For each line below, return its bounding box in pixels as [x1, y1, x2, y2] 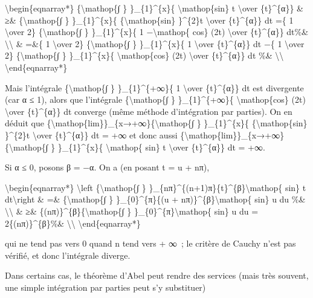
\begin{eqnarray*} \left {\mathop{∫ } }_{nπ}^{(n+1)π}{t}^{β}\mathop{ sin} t [5, 181, 306, 193]
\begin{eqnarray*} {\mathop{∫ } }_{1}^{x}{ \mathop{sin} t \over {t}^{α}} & [5, 2, 303, 14]
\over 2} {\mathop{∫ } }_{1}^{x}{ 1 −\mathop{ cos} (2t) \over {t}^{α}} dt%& [5, 25, 309, 38]
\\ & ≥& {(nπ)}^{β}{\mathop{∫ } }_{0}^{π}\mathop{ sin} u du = [5, 204, 259, 217]
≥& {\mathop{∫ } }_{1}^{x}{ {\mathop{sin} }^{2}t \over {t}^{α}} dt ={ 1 [5, 13, 294, 26]
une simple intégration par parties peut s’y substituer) [5, 280, 206, 293]
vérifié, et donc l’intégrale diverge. [5, 248, 131, 261]
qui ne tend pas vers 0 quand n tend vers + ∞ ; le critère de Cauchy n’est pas [5, 237, 296, 250]
